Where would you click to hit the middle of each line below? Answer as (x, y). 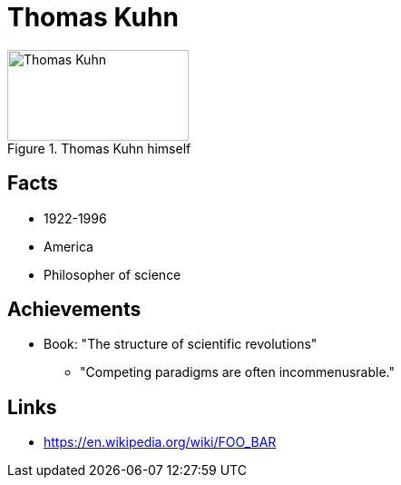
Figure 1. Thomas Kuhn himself (99, 148)
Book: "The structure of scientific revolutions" (181, 344)
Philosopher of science (112, 274)
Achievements (74, 310)
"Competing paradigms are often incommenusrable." (238, 372)
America (68, 246)
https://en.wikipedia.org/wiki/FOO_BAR (160, 442)
